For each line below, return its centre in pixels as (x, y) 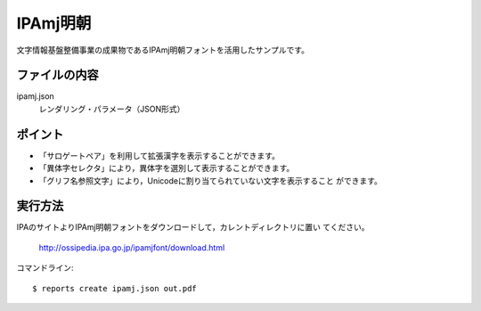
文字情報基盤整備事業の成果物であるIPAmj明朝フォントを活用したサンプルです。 (163, 50)
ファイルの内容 (57, 75)
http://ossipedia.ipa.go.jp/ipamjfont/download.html (132, 247)
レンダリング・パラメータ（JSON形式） (112, 109)
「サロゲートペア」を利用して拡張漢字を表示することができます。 (159, 155)
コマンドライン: (45, 268)
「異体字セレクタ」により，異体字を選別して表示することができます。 (167, 168)
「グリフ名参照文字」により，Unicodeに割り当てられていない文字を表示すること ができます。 (211, 180)
